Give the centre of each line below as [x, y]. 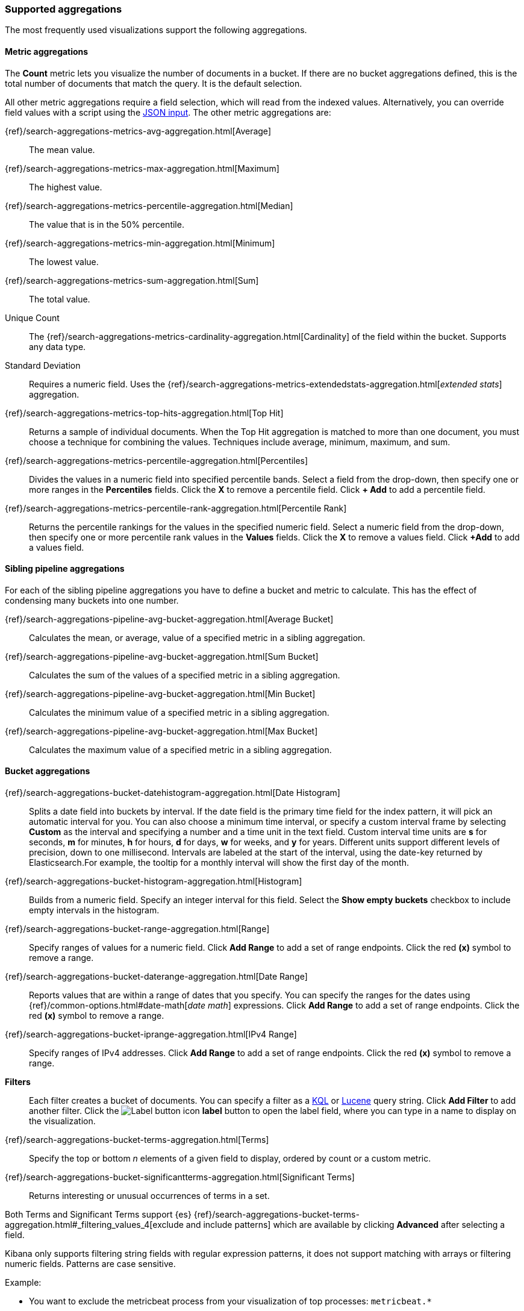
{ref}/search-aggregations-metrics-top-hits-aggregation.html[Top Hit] [144, 413]
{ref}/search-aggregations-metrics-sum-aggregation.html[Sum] [132, 280]
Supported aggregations [64, 9]
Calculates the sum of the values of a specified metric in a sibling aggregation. [185, 675]
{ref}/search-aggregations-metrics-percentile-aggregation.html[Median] [149, 205]
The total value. [60, 299]
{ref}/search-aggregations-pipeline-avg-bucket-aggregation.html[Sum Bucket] [162, 656]
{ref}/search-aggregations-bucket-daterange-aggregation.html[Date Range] [156, 977]
